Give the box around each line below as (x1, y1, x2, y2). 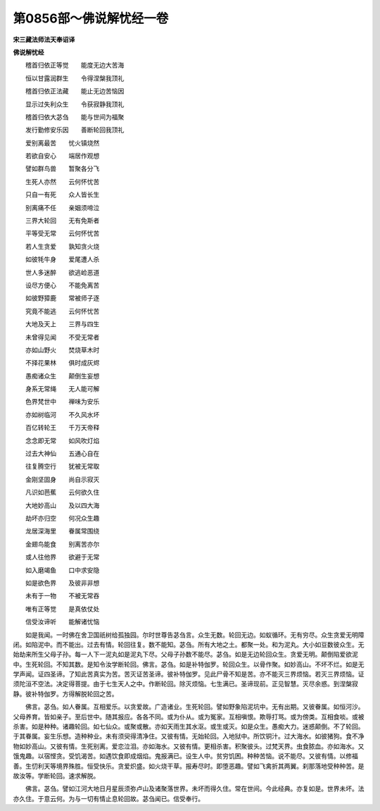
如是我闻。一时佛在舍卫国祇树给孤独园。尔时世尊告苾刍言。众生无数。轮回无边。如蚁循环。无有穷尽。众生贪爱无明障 (25, 631, 365, 639)
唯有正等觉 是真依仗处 (25, 605, 100, 613)
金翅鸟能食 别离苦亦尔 (25, 540, 100, 548)
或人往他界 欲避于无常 (25, 553, 100, 562)
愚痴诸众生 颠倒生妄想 (25, 371, 100, 380)
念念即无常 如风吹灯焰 (25, 436, 100, 445)
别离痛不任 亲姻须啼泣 (25, 203, 100, 211)
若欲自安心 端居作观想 (25, 151, 100, 160)
